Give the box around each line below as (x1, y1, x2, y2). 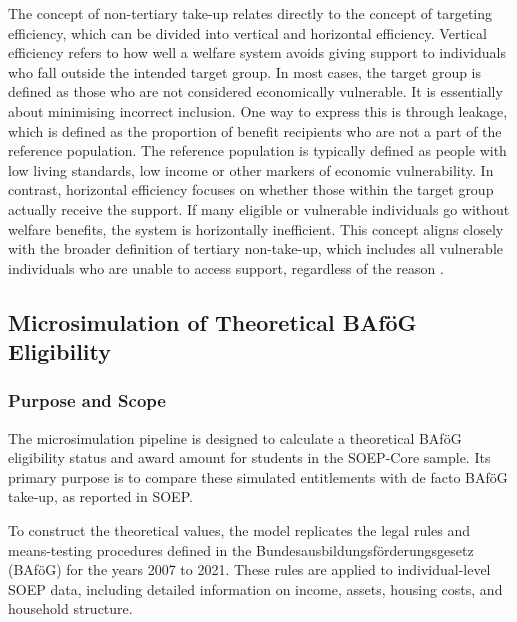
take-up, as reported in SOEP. (8, 486, 193, 507)
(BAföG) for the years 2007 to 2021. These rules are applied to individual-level (8, 559, 491, 580)
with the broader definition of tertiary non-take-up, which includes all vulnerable (8, 238, 504, 259)
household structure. (8, 598, 133, 619)
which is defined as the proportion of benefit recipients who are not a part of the (8, 120, 502, 141)
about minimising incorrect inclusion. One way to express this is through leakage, (8, 100, 508, 121)
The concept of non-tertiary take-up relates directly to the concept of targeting (8, 3, 493, 23)
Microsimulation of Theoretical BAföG (8, 306, 417, 337)
